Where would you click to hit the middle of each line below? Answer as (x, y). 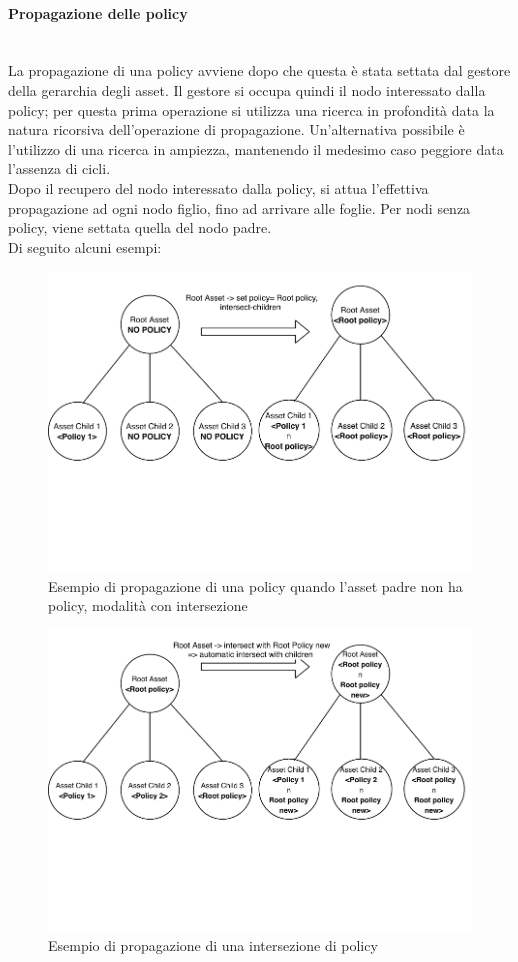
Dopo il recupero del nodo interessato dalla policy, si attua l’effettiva (218, 187)
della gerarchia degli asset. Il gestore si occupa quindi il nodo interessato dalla (247, 89)
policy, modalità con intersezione (148, 605)
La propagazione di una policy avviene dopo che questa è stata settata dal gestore (259, 70)
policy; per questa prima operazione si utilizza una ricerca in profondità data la (251, 109)
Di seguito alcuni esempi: (85, 246)
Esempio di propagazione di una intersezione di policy (213, 944)
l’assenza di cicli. (59, 168)
